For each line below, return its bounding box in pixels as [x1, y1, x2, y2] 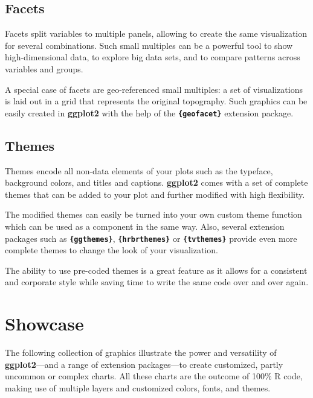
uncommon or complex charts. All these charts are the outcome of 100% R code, [5, 370, 303, 382]
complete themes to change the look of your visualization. [5, 244, 218, 256]
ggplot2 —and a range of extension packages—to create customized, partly [5, 358, 283, 370]
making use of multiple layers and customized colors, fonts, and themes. [5, 381, 271, 394]
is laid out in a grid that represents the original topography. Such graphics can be [5, 95, 308, 107]
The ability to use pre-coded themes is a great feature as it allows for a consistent [5, 264, 308, 276]
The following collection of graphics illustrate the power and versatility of [5, 346, 277, 359]
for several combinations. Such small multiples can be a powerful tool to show [5, 39, 293, 51]
